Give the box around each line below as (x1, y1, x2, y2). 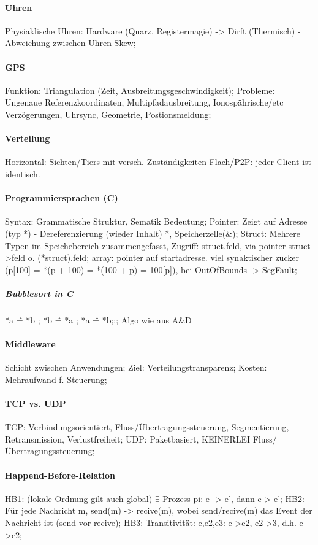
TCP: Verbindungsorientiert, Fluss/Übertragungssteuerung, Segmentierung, (5, 420, 289, 433)
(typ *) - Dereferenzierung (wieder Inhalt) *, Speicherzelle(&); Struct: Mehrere (5, 226, 300, 239)
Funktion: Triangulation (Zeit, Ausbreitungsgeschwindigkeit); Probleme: (5, 83, 275, 96)
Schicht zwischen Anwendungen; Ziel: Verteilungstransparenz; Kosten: (5, 361, 267, 374)
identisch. (5, 167, 40, 180)
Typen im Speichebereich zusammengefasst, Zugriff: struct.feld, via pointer (5, 239, 286, 252)
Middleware (5, 338, 56, 350)
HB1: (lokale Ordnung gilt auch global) (5, 492, 153, 504)
